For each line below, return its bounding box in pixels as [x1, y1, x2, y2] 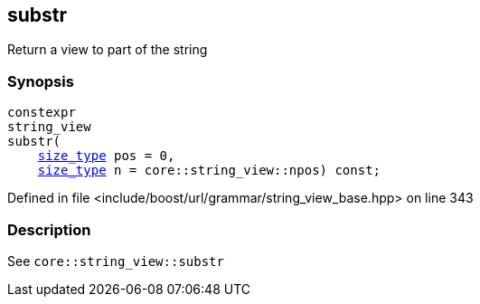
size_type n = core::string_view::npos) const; [37, 163, 381, 178]
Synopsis [7, 71, 74, 90]
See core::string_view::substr [7, 252, 224, 269]
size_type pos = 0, [37, 148, 175, 164]
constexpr [7, 105, 76, 120]
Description [7, 220, 91, 239]
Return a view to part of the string [7, 42, 208, 58]
